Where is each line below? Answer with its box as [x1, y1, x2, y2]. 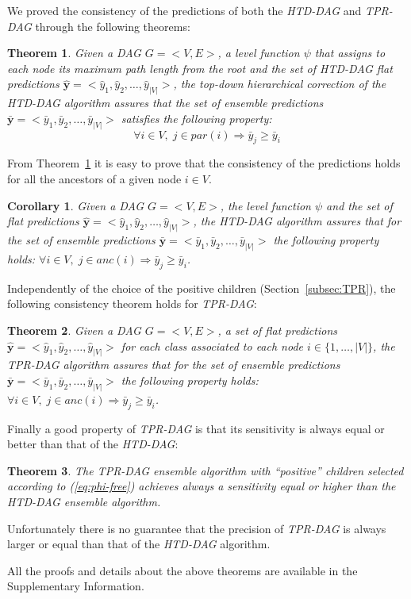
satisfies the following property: [121, 109, 272, 126]
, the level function [220, 197, 311, 213]
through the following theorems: [35, 17, 190, 34]
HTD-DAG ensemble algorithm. [7, 493, 161, 510]
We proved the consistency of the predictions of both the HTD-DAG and [7, 2, 362, 18]
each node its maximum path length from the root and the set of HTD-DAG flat [7, 60, 393, 76]
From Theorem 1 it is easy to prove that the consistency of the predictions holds [7, 155, 401, 171]
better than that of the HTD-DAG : [7, 436, 179, 452]
